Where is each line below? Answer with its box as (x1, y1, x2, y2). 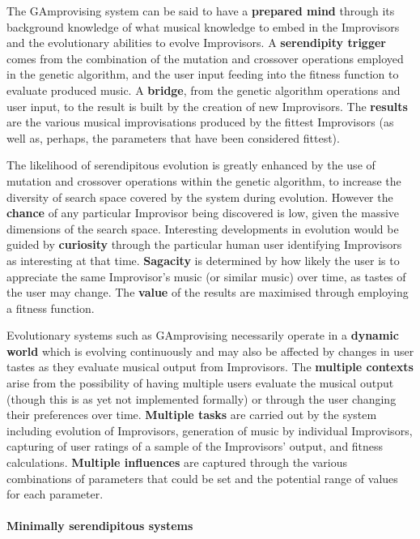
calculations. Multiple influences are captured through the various (6, 454, 348, 471)
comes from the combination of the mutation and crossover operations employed (6, 49, 404, 66)
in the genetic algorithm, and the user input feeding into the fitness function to (6, 66, 399, 83)
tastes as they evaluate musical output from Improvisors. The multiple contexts (6, 358, 414, 375)
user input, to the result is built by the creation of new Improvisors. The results (6, 97, 408, 114)
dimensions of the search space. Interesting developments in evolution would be (6, 220, 399, 237)
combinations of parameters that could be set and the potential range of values (6, 469, 398, 486)
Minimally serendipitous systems (6, 517, 193, 534)
